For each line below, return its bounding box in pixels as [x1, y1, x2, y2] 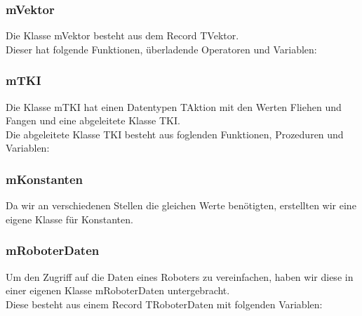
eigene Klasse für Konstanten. [6, 211, 133, 226]
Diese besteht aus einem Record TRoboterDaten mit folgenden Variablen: [6, 296, 323, 311]
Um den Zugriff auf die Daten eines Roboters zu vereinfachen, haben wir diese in [6, 269, 354, 284]
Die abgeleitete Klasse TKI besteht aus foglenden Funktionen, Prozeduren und [6, 126, 344, 141]
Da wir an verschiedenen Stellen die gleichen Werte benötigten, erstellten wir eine [6, 198, 356, 213]
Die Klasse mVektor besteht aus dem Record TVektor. [6, 28, 239, 43]
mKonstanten [6, 170, 83, 187]
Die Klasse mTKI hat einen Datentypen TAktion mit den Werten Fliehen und [6, 99, 342, 114]
